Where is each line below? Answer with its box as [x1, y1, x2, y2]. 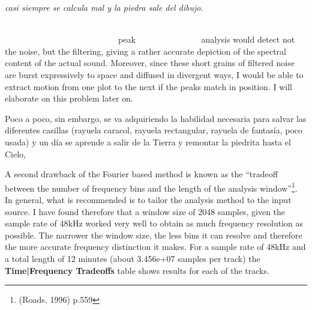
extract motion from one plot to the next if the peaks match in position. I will [5, 80, 292, 93]
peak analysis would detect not [118, 33, 295, 46]
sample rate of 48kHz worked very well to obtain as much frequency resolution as [5, 217, 304, 229]
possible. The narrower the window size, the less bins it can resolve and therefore [5, 228, 302, 241]
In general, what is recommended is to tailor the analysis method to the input [5, 193, 292, 205]
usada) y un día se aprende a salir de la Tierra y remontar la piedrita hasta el [5, 135, 291, 148]
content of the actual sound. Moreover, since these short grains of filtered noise [5, 56, 295, 69]
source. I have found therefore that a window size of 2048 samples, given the [5, 205, 286, 217]
